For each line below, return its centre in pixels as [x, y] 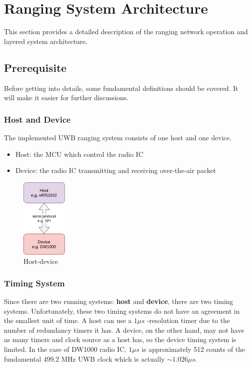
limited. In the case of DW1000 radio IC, [65, 349]
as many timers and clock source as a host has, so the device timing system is [120, 339]
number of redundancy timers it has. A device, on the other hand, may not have [124, 330]
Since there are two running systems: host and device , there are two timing [119, 301]
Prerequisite [35, 67]
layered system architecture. [46, 41]
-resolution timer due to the [188, 320]
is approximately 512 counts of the [193, 349]
